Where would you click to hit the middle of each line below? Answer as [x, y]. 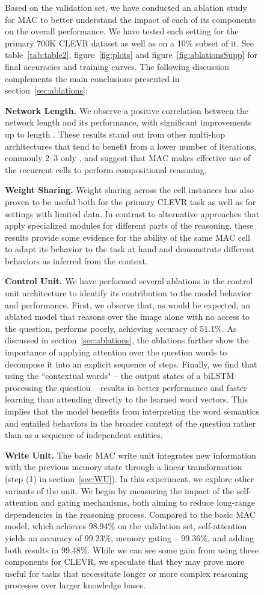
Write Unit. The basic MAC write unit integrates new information [130, 455]
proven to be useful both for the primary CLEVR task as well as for [130, 201]
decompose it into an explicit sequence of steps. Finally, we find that [131, 364]
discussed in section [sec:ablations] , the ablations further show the [127, 340]
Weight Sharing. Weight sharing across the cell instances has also [130, 190]
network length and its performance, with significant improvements [128, 122]
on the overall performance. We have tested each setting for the [122, 31]
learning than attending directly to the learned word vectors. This [127, 399]
